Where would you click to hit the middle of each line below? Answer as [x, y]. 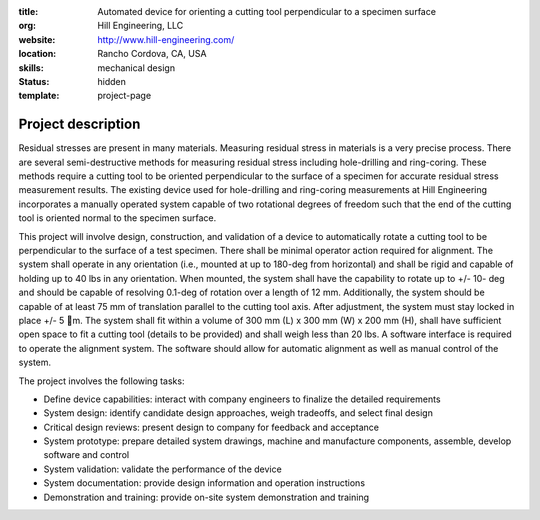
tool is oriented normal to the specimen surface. [117, 218]
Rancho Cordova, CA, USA [152, 54]
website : [37, 39]
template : [39, 96]
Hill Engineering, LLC [140, 26]
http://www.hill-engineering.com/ [166, 39]
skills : [31, 67]
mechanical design [136, 67]
